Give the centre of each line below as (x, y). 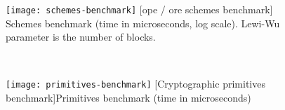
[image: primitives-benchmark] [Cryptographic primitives (135, 84)
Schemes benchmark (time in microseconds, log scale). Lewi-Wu (143, 23)
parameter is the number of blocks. (81, 37)
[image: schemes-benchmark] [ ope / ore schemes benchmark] (139, 9)
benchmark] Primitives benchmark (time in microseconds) (128, 98)
